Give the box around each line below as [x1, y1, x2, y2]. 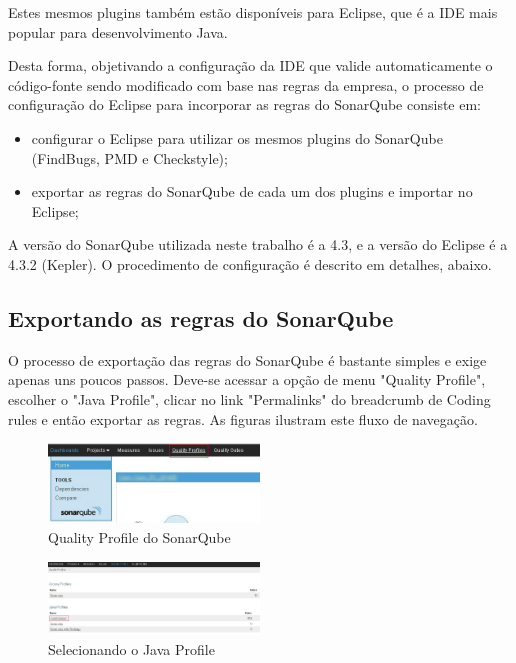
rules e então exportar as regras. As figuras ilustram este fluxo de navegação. [8, 408, 478, 429]
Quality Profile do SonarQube [48, 526, 231, 547]
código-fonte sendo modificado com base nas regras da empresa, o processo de [8, 74, 484, 95]
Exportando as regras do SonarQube [8, 302, 394, 333]
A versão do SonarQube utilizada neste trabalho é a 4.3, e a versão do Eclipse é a [8, 234, 508, 255]
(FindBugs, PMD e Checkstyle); [31, 147, 228, 168]
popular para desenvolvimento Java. [8, 21, 228, 42]
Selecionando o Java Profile [48, 638, 215, 659]
